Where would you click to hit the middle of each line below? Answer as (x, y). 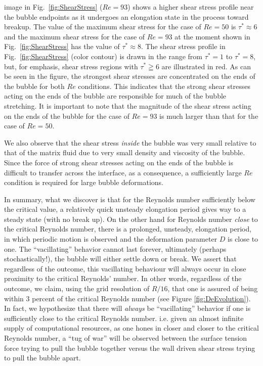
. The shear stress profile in (183, 46)
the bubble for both (34, 86)
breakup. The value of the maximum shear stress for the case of (103, 27)
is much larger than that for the (209, 116)
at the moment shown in (212, 36)
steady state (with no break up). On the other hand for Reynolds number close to (131, 219)
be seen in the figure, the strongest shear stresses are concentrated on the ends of (130, 76)
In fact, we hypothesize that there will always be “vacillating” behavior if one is (127, 308)
